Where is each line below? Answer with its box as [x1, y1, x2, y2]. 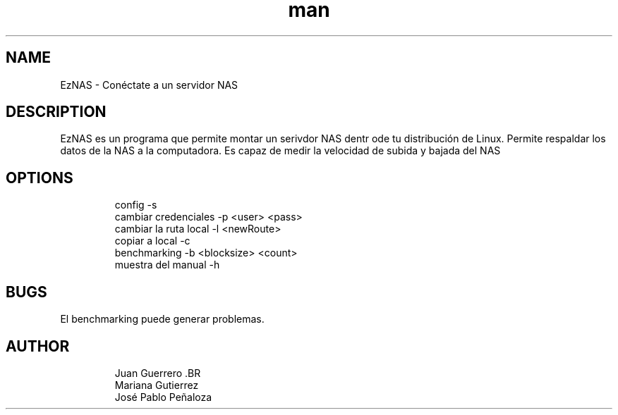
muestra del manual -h [114, 259, 220, 271]
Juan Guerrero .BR [114, 366, 201, 379]
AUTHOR [6, 337, 70, 355]
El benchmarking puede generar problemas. [60, 313, 265, 326]
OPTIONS [6, 168, 73, 187]
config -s [114, 199, 157, 211]
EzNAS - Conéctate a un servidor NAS [60, 78, 238, 91]
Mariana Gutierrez [114, 378, 199, 391]
